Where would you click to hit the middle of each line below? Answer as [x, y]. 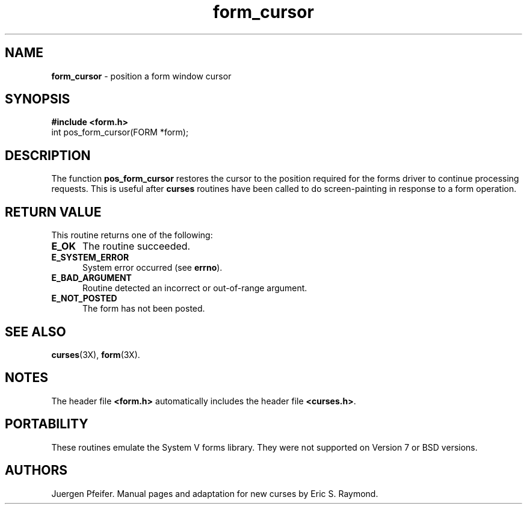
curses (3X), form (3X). [96, 354]
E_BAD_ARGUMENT [91, 278]
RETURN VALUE [53, 212]
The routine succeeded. [136, 246]
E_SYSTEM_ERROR [90, 258]
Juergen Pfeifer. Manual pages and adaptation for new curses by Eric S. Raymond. [215, 493]
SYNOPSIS [38, 99]
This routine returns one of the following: [132, 235]
